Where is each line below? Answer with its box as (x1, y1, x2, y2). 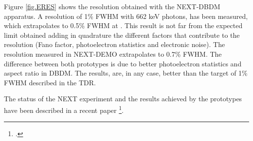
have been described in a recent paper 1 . (4, 103, 124, 115)
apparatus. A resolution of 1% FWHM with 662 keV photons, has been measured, (4, 11, 248, 21)
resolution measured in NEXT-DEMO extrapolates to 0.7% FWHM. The (4, 48, 222, 59)
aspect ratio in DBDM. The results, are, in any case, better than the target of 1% (4, 68, 248, 78)
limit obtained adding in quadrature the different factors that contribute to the (4, 30, 240, 40)
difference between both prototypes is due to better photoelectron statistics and (4, 58, 242, 68)
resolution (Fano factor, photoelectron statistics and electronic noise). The (4, 39, 225, 49)
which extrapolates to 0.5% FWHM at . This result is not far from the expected (4, 20, 243, 31)
